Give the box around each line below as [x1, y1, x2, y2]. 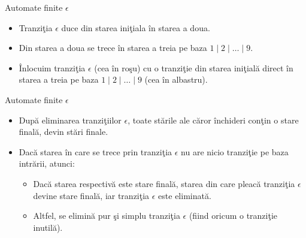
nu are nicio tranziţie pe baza [181, 145, 289, 158]
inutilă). [33, 221, 63, 233]
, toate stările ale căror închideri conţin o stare [128, 113, 299, 126]
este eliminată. [158, 189, 211, 201]
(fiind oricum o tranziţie [189, 209, 278, 222]
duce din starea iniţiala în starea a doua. [61, 21, 210, 34]
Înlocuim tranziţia [19, 61, 86, 74]
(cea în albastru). [144, 73, 208, 86]
